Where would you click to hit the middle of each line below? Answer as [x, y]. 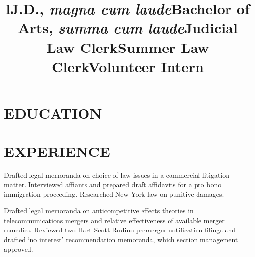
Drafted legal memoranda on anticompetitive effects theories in [99, 211]
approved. [19, 249]
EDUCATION [53, 113]
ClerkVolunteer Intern [128, 66]
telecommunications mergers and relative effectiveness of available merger [114, 220]
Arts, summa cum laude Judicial [128, 28]
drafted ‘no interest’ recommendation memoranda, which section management [121, 239]
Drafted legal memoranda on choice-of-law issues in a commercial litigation [117, 175]
